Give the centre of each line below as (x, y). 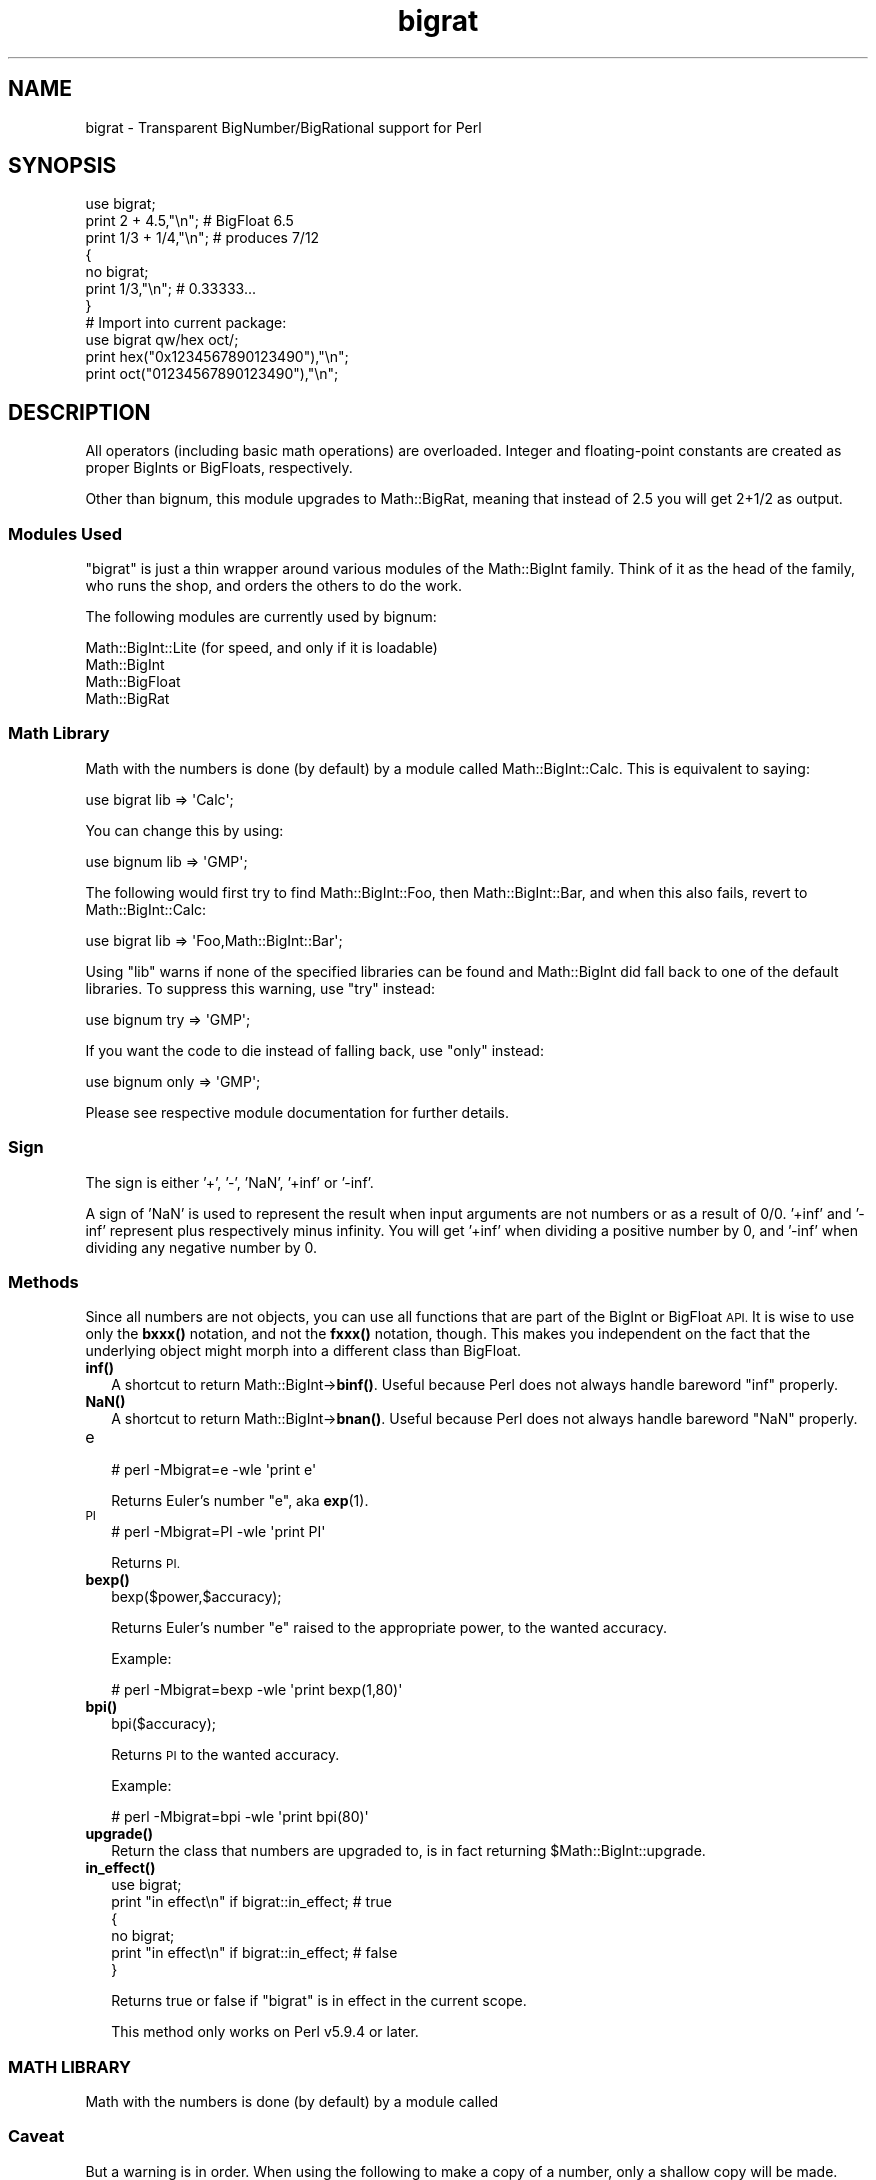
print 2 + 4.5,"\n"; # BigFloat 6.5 (189, 221)
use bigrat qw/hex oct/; (162, 340)
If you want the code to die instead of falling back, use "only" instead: (314, 1050)
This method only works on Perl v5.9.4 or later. (265, 2032)
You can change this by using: (184, 830)
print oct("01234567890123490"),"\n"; (212, 374)
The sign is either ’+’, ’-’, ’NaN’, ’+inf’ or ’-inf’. (229, 1182)
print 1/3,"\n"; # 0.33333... (170, 289)
